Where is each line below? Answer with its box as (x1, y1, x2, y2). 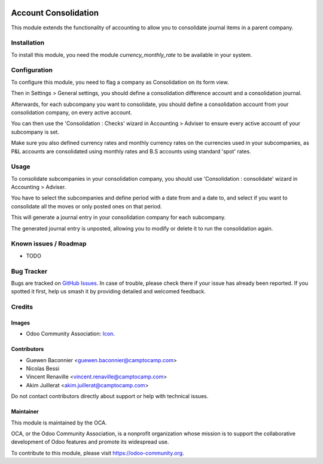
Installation (11, 39, 45, 47)
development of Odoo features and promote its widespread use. (11, 438, 169, 445)
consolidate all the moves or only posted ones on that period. (11, 202, 162, 210)
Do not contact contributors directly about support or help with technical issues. (11, 393, 209, 400)
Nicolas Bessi (26, 365, 60, 372)
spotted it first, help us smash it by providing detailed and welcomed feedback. (11, 288, 206, 295)
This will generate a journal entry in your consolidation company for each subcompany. (11, 214, 226, 221)
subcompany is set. (11, 128, 60, 135)
